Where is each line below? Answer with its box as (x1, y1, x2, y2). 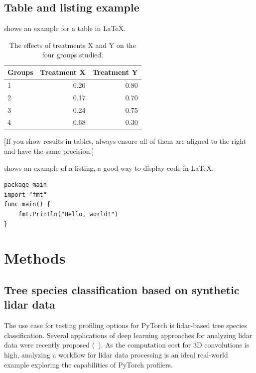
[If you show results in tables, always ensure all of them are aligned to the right (4, 136, 246, 146)
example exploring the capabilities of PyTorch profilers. (4, 359, 173, 370)
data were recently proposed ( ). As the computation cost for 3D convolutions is (4, 340, 250, 350)
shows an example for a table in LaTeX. (4, 23, 126, 33)
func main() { (4, 201, 51, 208)
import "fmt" (4, 191, 47, 198)
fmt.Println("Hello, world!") (18, 211, 119, 218)
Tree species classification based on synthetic (4, 282, 240, 297)
